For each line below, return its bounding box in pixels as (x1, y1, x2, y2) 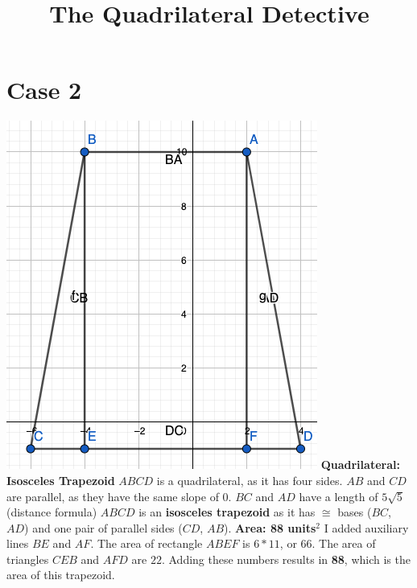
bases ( (337, 504, 372, 520)
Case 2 (6, 73, 82, 106)
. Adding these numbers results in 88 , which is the (161, 550, 411, 567)
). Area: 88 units (224, 519, 316, 536)
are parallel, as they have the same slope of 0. (6, 487, 232, 504)
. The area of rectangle (90, 535, 203, 552)
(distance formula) (6, 504, 97, 520)
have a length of (299, 487, 378, 504)
